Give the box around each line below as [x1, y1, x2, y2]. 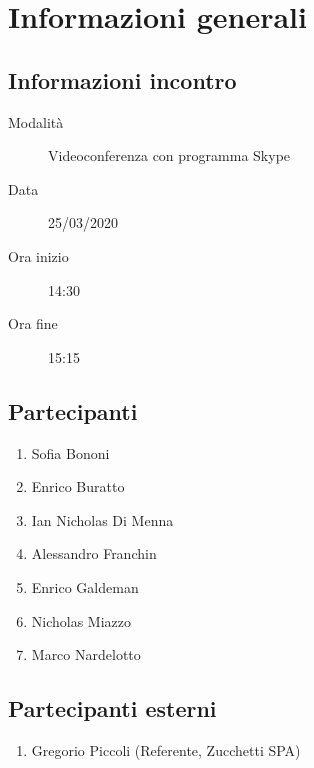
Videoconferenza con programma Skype [48, 145, 291, 166]
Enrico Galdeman [31, 576, 139, 597]
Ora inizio [8, 245, 69, 266]
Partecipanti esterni [8, 693, 217, 724]
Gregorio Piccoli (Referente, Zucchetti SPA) [31, 739, 301, 760]
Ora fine [8, 313, 58, 334]
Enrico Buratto [31, 476, 125, 497]
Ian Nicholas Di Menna [31, 509, 174, 530]
